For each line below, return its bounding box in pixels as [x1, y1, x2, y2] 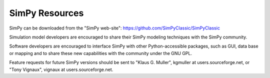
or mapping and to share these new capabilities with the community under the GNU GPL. [9, 50, 192, 56]
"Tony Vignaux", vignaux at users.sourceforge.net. [9, 66, 113, 72]
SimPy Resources [9, 7, 84, 18]
